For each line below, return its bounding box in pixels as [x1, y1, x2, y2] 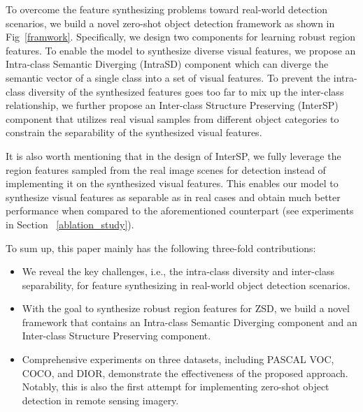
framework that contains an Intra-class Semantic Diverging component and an [22, 314, 357, 329]
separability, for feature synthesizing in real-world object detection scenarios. [22, 277, 350, 292]
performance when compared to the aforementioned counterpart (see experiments [6, 203, 354, 218]
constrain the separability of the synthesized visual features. [6, 125, 262, 140]
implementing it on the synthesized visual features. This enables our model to [6, 176, 339, 191]
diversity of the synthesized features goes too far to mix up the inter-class [28, 84, 344, 98]
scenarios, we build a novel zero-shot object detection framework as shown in [6, 15, 335, 30]
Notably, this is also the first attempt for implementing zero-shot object [22, 379, 329, 394]
